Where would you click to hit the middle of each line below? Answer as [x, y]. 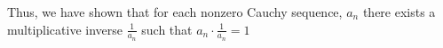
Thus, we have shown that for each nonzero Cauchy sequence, [175, 12]
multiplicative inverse [65, 29]
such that [167, 29]
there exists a [399, 12]
